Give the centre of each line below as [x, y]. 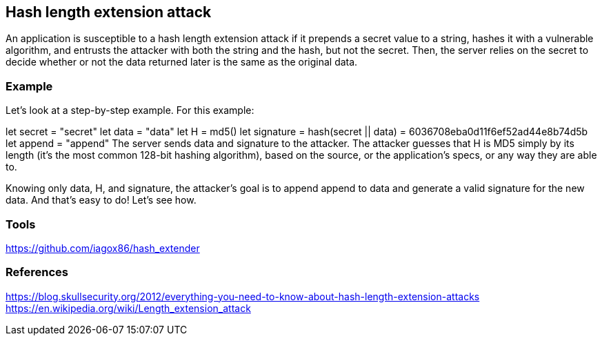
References [37, 272]
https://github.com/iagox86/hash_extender [103, 248]
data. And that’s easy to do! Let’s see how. [101, 200]
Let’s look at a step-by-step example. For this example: [130, 110]
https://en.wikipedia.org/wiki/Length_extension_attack [128, 308]
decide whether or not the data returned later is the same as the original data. [182, 62]
